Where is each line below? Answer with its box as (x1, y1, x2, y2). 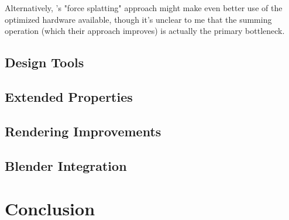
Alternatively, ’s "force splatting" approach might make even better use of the (5, 2, 283, 13)
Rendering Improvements (5, 122, 161, 140)
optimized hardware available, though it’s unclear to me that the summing (5, 13, 272, 25)
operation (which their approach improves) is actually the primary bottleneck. (5, 25, 285, 37)
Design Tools (5, 53, 84, 71)
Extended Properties (5, 87, 133, 105)
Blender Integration (5, 156, 127, 174)
